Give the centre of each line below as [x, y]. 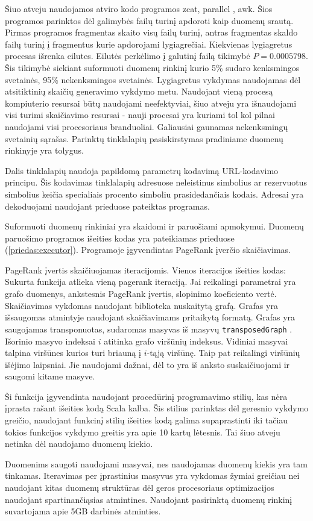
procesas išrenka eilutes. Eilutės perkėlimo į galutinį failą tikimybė [128, 56]
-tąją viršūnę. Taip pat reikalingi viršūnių [223, 353]
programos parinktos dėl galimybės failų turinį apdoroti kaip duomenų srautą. [149, 20]
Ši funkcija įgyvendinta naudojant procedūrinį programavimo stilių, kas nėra [146, 396]
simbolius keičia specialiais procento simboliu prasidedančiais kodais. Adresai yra [154, 194]
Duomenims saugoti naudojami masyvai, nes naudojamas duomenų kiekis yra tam [156, 463]
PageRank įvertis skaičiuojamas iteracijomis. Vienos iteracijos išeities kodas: [145, 270]
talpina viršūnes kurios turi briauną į [73, 353]
